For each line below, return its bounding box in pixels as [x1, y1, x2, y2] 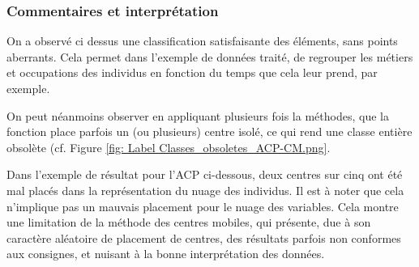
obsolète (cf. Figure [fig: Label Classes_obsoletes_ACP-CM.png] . [6, 138, 331, 155]
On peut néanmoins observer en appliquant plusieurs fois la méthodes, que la [6, 107, 389, 124]
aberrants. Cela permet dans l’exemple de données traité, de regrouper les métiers [6, 48, 413, 65]
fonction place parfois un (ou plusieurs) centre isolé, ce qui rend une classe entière [6, 123, 413, 140]
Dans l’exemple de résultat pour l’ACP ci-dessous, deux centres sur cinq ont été [6, 166, 403, 183]
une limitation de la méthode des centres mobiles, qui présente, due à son [6, 214, 371, 231]
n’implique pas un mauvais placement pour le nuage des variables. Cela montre [6, 197, 399, 214]
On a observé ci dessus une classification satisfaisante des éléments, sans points [6, 32, 398, 49]
